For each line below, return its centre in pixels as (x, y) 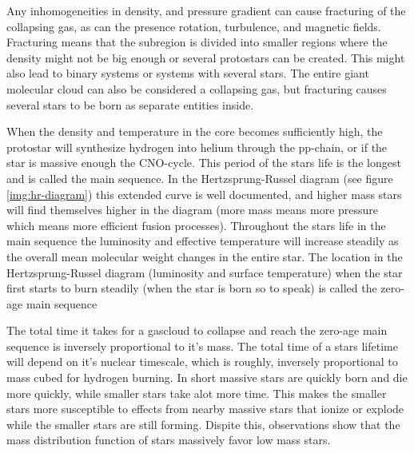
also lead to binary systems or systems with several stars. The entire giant (188, 73)
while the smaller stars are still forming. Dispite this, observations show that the (203, 424)
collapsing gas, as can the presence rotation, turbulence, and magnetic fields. (194, 26)
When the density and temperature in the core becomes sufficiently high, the (195, 131)
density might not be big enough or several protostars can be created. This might (206, 57)
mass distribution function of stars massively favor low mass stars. (169, 440)
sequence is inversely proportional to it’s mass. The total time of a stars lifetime (202, 346)
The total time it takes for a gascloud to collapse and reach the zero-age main (197, 330)
